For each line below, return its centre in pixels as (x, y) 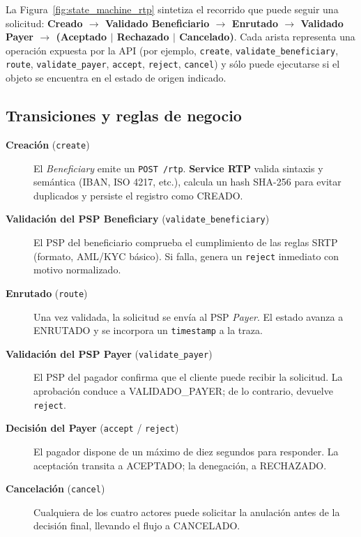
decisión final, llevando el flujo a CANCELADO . (137, 525)
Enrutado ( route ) (47, 293)
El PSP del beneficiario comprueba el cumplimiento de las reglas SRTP (186, 242)
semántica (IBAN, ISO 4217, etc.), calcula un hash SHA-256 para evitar (187, 182)
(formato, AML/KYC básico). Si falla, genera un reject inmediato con (186, 256)
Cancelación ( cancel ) (55, 489)
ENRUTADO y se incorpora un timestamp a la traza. (148, 330)
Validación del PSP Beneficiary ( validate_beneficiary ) (138, 219)
